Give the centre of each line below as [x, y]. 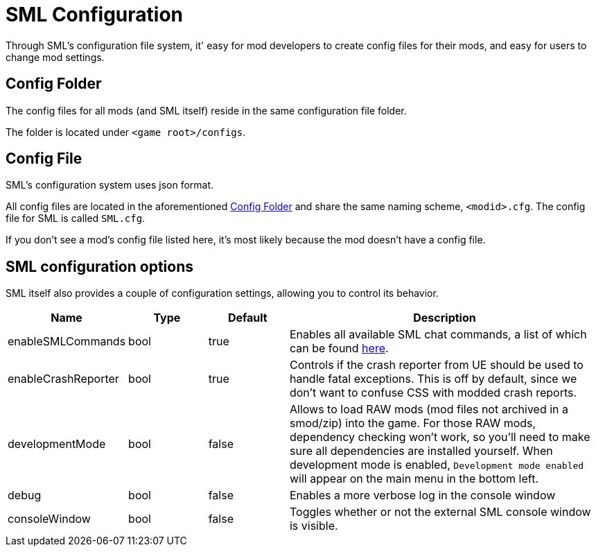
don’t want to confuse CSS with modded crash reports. [433, 393]
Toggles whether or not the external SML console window [440, 512]
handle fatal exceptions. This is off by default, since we [433, 379]
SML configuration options [100, 266]
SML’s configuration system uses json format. [110, 185]
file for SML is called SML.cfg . [76, 218]
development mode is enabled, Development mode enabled [437, 465]
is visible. [314, 526]
